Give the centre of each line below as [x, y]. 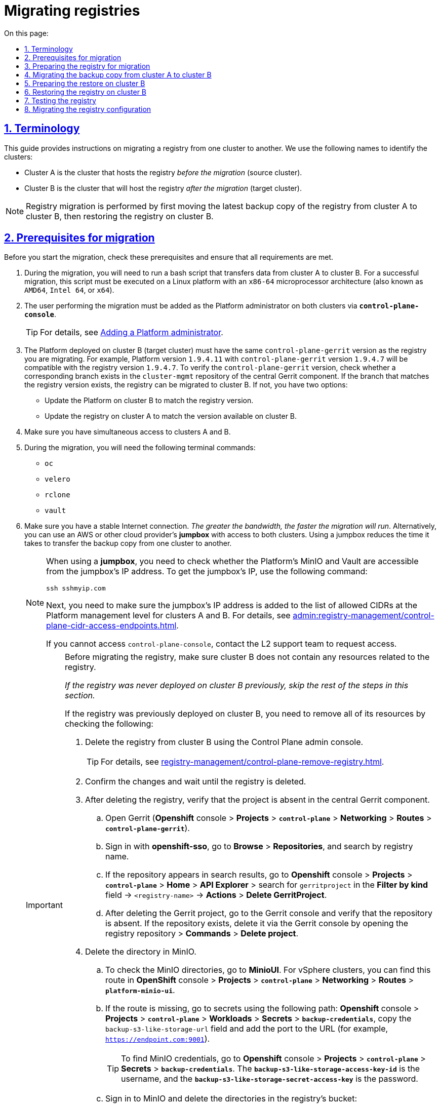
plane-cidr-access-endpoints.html [111, 626]
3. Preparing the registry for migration [87, 66]
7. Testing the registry [60, 100]
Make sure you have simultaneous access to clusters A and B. [128, 432]
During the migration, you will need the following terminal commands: [140, 448]
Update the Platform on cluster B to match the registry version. [149, 401]
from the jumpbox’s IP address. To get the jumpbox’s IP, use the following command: [207, 571]
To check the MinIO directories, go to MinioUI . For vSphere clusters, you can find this [268, 970]
